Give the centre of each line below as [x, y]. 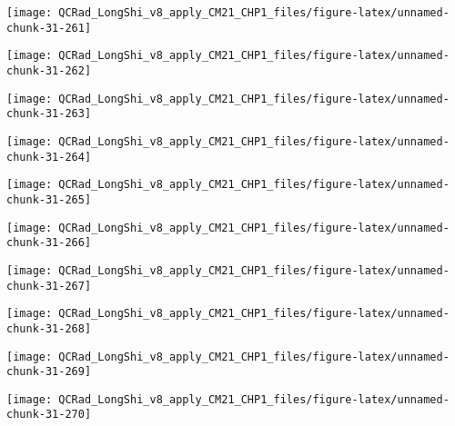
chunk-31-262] [49, 70]
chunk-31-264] [49, 157]
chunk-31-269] [49, 372]
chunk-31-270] [49, 415]
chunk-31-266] [49, 243]
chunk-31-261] [49, 28]
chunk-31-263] [49, 114]
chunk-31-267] [49, 286]
